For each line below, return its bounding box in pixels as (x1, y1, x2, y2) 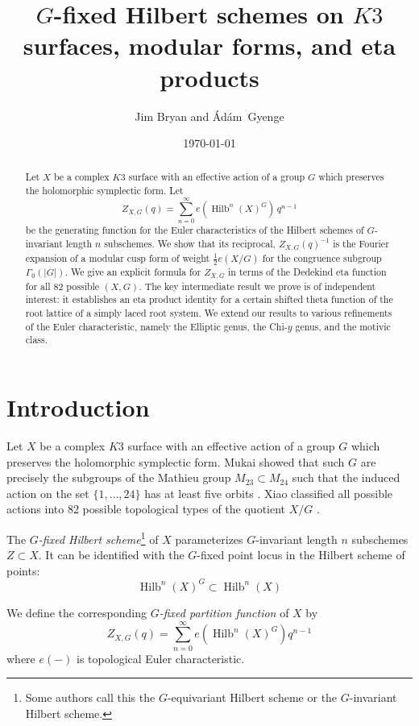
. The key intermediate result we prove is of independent (139, 279, 376, 292)
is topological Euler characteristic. (77, 649, 245, 666)
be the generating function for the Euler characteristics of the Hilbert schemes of (25, 223, 364, 237)
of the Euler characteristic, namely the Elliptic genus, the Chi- (25, 319, 288, 333)
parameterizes (175, 530, 243, 547)
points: (6, 562, 40, 579)
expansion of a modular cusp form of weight (25, 251, 210, 264)
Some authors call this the (25, 689, 156, 706)
